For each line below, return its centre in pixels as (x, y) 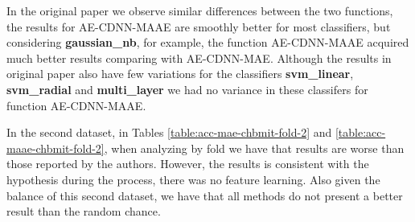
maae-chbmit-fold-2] (55, 148)
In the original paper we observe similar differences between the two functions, (200, 10)
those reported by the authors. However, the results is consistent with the (188, 164)
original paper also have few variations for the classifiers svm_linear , (180, 74)
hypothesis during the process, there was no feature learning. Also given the (193, 179)
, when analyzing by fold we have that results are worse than (254, 148)
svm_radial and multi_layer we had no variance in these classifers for (187, 89)
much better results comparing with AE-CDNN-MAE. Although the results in (199, 58)
